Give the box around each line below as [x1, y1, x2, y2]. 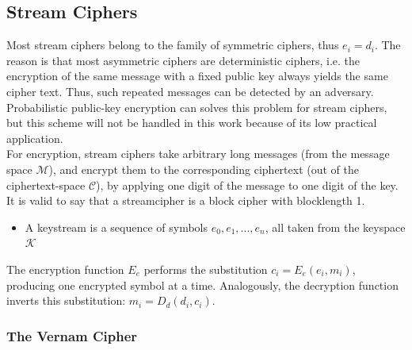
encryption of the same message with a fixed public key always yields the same [6, 67, 388, 84]
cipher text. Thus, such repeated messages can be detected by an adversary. [6, 83, 374, 99]
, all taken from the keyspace [265, 218, 406, 235]
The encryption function [6, 260, 124, 277]
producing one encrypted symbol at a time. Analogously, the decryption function [6, 276, 399, 293]
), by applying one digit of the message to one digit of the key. [96, 176, 399, 193]
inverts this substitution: [6, 292, 126, 309]
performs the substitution [143, 260, 268, 277]
